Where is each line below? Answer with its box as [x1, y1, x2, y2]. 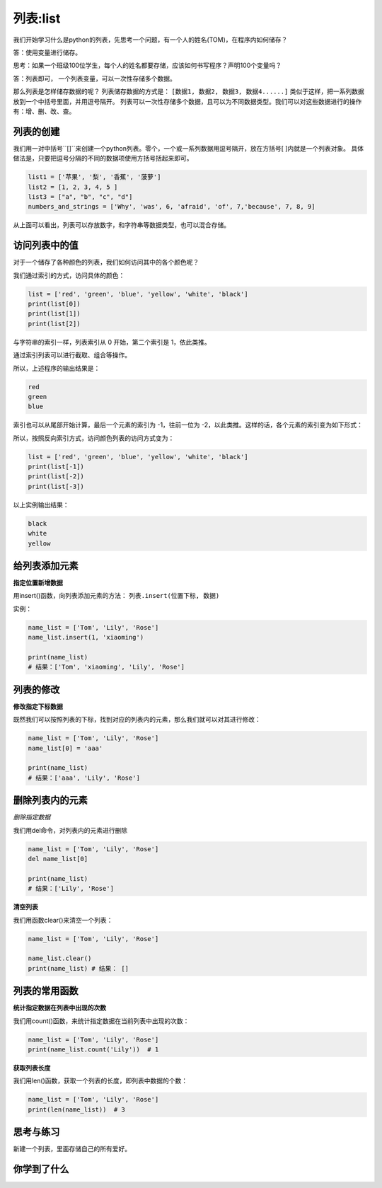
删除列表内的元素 [13, 795, 88, 807]
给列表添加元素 [13, 560, 79, 572]
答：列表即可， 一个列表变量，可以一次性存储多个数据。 [13, 74, 176, 83]
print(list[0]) [28, 300, 81, 308]
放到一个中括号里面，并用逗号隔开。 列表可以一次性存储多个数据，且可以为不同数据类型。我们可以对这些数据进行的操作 [13, 97, 362, 105]
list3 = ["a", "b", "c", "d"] [28, 192, 133, 201]
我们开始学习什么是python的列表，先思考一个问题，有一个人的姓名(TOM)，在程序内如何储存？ [13, 35, 288, 44]
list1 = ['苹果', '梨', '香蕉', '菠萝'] [28, 173, 161, 181]
